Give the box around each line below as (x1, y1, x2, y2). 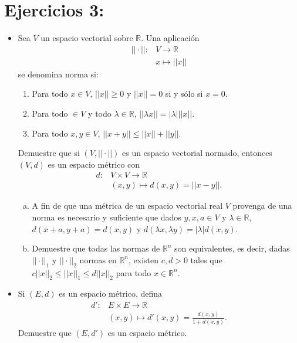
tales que (190, 253, 222, 266)
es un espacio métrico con (48, 158, 140, 170)
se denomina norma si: (18, 67, 99, 80)
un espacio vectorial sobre (41, 32, 133, 44)
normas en (79, 253, 117, 266)
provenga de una (232, 199, 292, 212)
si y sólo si (165, 87, 203, 100)
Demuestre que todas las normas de (32, 242, 160, 254)
